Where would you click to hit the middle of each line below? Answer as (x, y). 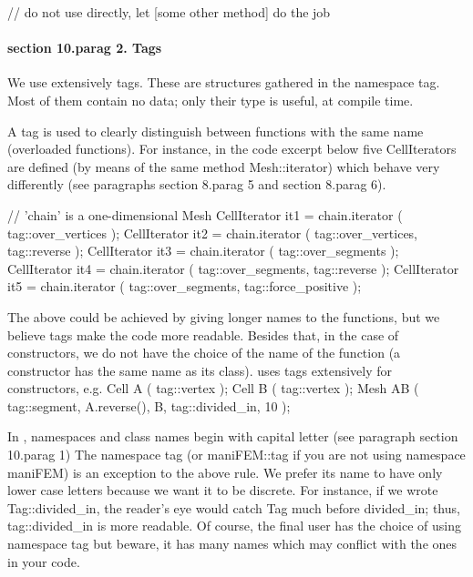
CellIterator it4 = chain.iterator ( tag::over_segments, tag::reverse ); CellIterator (233, 268)
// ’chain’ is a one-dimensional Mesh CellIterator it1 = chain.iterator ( (205, 214)
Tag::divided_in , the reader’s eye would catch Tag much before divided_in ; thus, (234, 507)
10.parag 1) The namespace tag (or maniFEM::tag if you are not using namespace (236, 455)
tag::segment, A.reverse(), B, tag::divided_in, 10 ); (149, 405)
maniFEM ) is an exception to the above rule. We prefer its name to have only (225, 472)
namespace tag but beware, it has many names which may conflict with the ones (232, 544)
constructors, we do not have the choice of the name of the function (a (204, 353)
